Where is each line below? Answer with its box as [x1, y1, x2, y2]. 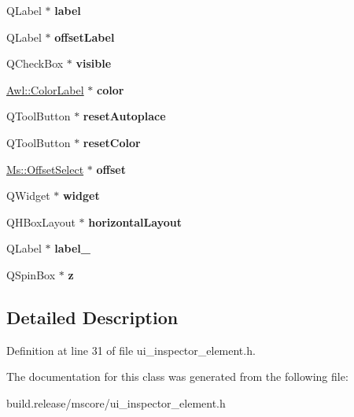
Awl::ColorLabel [6, 81, 84, 98]
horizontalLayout [88, 213, 182, 230]
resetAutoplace [83, 108, 166, 124]
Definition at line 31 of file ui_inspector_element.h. [6, 341, 256, 358]
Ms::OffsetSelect [6, 161, 84, 177]
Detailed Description [6, 304, 179, 329]
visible [76, 55, 112, 72]
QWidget [6, 187, 50, 204]
